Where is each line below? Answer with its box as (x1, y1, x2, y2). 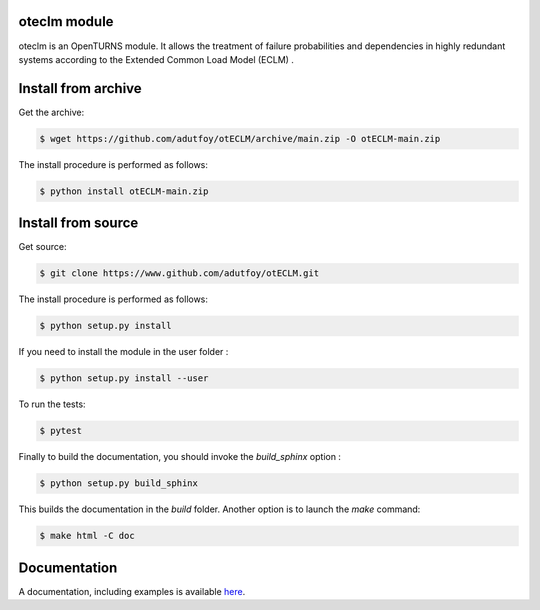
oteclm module (18, 13, 114, 30)
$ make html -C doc (39, 530, 135, 542)
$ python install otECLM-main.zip (39, 185, 209, 197)
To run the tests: (18, 398, 86, 410)
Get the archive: (18, 106, 85, 118)
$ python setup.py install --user (39, 373, 209, 384)
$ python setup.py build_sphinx (39, 478, 199, 489)
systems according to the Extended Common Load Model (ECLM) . (18, 53, 295, 65)
